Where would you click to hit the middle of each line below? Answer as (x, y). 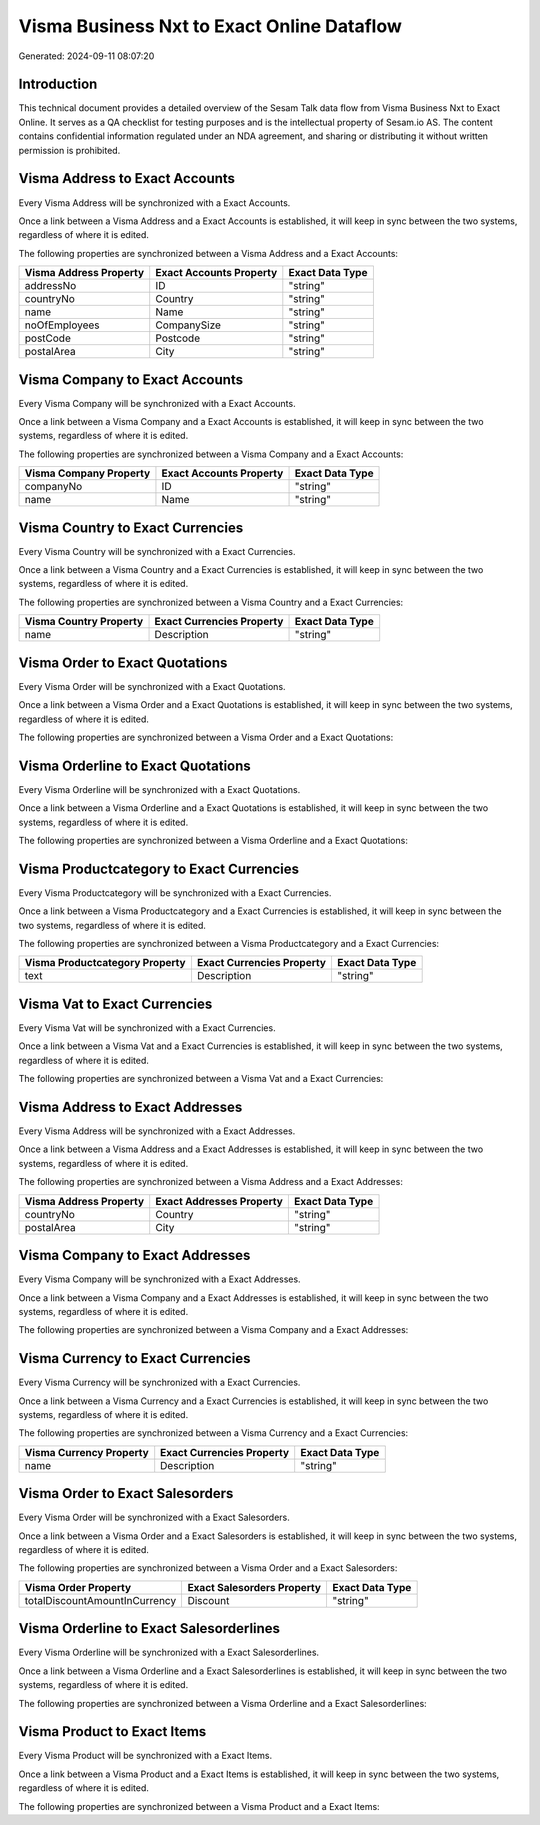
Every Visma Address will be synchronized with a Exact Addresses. (157, 1131)
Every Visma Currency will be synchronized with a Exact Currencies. (159, 1382)
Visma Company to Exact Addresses (134, 1255)
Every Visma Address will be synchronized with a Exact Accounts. (154, 202)
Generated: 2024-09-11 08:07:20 (86, 56)
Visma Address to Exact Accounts (126, 178)
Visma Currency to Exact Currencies (134, 1358)
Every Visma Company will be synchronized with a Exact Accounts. (157, 403)
